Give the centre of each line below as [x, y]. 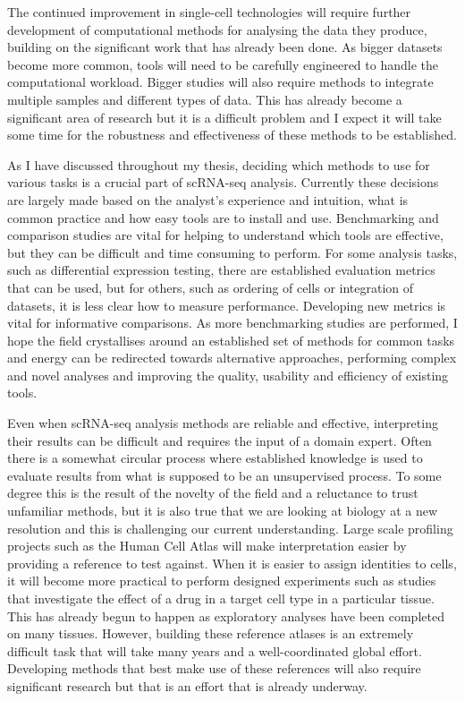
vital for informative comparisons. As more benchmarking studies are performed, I [232, 323]
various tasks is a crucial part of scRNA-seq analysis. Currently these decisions [223, 182]
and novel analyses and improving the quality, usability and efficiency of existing [228, 375]
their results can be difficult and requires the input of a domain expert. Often [220, 440]
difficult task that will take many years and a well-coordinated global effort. [215, 650]
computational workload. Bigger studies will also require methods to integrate [220, 82]
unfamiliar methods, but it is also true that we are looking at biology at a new [223, 511]
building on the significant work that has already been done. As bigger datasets [225, 47]
